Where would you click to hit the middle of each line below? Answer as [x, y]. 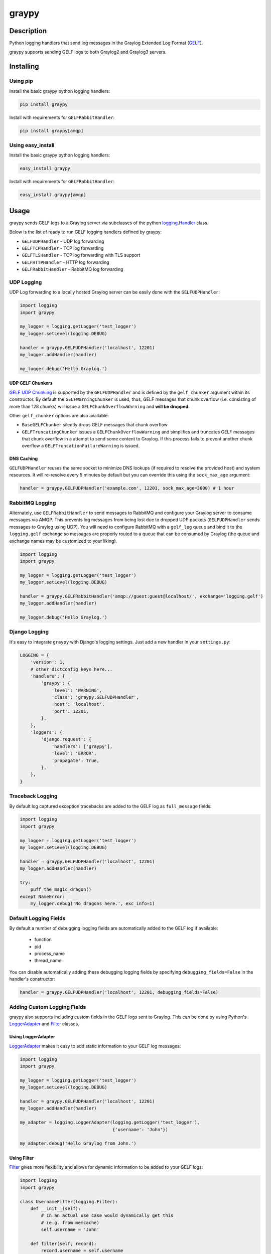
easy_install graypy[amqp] [53, 195]
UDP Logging [26, 282]
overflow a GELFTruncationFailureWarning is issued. [81, 446]
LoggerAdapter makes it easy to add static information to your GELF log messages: [95, 1046]
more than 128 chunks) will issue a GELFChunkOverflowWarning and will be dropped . [100, 406]
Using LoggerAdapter [32, 1037]
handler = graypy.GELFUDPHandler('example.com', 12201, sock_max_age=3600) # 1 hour [127, 488]
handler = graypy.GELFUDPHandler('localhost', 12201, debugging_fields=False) [119, 992]
